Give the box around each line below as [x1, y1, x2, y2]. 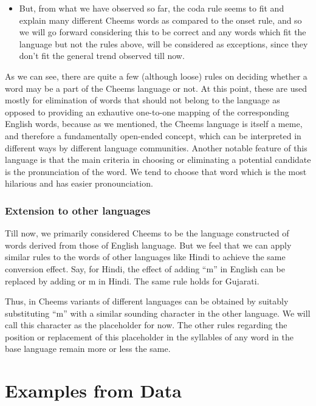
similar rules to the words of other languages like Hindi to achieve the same [5, 250, 286, 263]
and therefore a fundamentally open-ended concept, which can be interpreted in [5, 129, 301, 142]
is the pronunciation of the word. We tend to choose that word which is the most [5, 165, 307, 177]
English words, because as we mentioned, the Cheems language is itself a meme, [5, 117, 303, 130]
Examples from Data [5, 378, 182, 403]
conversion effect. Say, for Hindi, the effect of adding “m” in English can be [5, 262, 285, 275]
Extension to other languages [5, 202, 151, 218]
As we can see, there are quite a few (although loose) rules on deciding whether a [5, 69, 307, 82]
